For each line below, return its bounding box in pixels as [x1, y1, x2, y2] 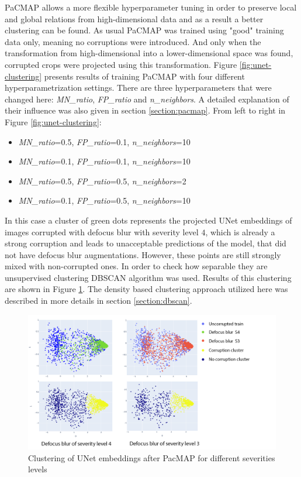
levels [28, 463, 47, 475]
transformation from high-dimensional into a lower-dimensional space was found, [5, 47, 293, 59]
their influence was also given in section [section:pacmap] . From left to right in [5, 104, 286, 116]
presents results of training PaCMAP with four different [44, 70, 245, 82]
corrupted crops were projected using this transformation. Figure [5, 58, 237, 70]
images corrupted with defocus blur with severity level [5, 225, 199, 238]
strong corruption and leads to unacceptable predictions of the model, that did [5, 237, 286, 249]
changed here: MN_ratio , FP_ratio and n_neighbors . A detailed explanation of [5, 92, 289, 105]
